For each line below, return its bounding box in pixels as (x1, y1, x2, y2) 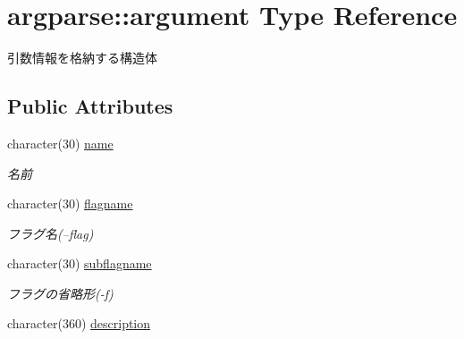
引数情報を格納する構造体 (7, 48, 157, 67)
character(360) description (7, 314, 151, 333)
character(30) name (7, 133, 114, 152)
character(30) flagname (7, 194, 133, 213)
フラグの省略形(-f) (7, 284, 114, 302)
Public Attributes (7, 92, 173, 120)
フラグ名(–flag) (7, 224, 94, 242)
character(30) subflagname (7, 254, 152, 273)
